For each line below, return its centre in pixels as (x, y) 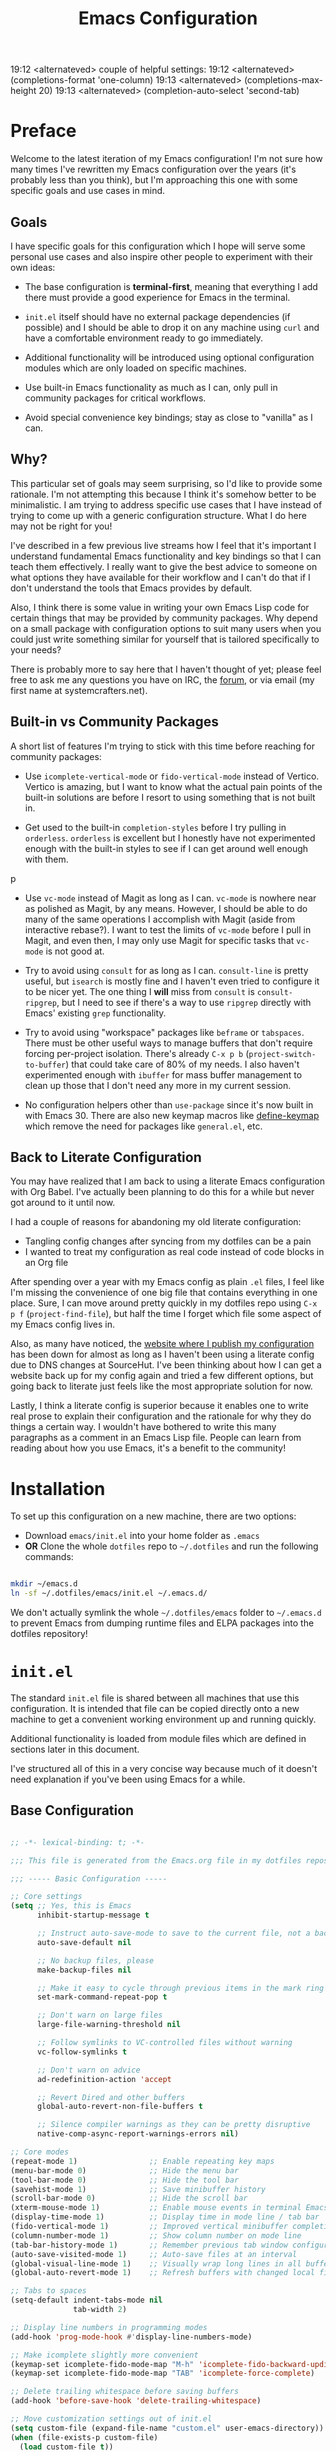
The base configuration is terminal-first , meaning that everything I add (171, 286)
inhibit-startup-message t (93, 1915)
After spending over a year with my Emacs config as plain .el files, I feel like (167, 1282)
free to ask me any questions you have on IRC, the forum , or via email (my (162, 679)
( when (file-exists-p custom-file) (84, 2437)
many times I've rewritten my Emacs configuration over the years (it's (153, 169)
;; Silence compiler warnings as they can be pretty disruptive (173, 2125)
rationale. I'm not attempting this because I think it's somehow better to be (163, 494)
